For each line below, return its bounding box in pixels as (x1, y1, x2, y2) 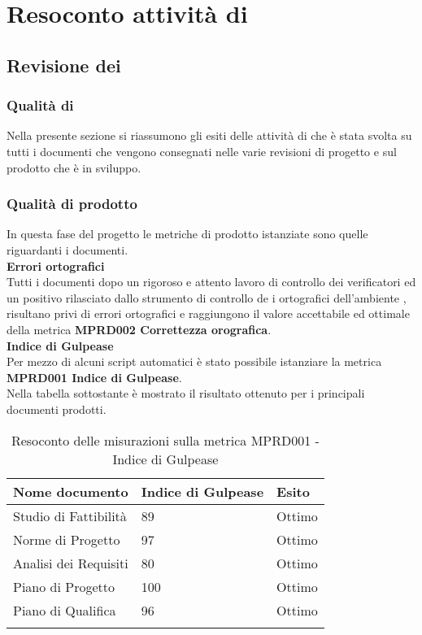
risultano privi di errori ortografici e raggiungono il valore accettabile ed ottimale (7, 305, 410, 322)
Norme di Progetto (13, 529, 120, 549)
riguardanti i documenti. (7, 241, 128, 258)
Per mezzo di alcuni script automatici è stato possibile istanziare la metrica (7, 353, 382, 370)
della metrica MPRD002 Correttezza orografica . (7, 320, 272, 337)
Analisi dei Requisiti (13, 553, 128, 572)
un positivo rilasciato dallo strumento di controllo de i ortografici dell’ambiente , (7, 289, 407, 306)
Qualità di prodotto (7, 194, 137, 214)
